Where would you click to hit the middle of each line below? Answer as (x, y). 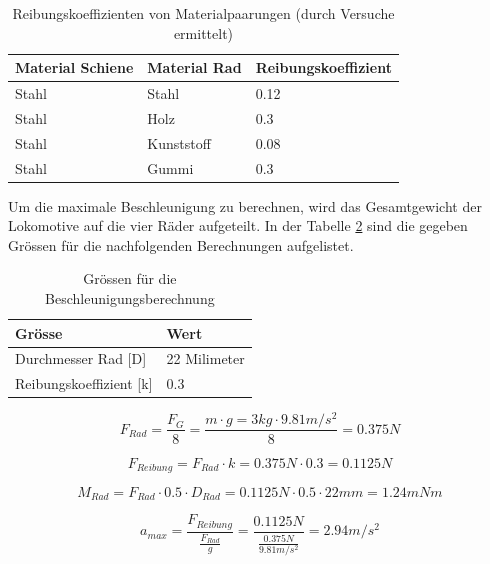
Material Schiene (74, 67)
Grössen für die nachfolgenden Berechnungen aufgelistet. (181, 244)
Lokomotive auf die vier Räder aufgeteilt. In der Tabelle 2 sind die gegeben (238, 225)
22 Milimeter (205, 358)
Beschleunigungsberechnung (130, 298)
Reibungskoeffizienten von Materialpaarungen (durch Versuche (203, 13)
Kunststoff (179, 142)
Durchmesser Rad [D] (81, 358)
